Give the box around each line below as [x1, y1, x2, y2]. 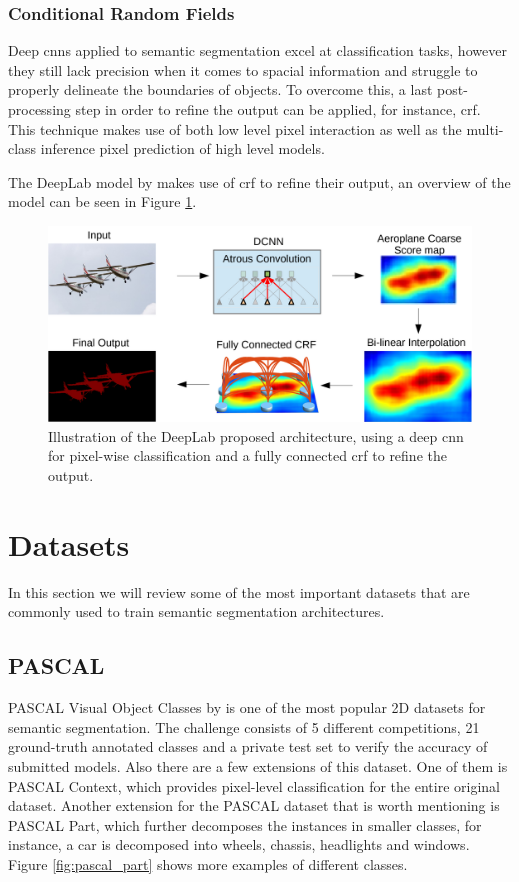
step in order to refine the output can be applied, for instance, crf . [75, 99, 481, 119]
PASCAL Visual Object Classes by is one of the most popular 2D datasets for [8, 697, 486, 718]
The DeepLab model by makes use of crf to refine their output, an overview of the [8, 171, 511, 192]
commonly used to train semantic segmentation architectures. [8, 601, 385, 622]
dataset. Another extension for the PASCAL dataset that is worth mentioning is [8, 795, 500, 816]
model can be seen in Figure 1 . [8, 191, 197, 212]
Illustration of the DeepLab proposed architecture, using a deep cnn [48, 425, 464, 446]
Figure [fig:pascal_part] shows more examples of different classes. [8, 853, 408, 874]
